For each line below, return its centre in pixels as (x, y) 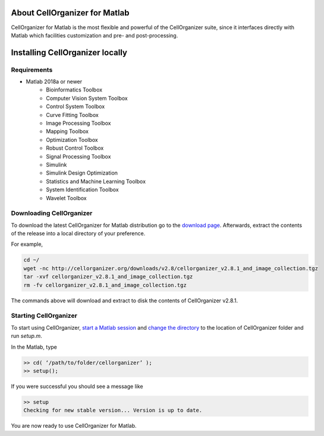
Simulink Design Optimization (82, 173)
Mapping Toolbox (67, 131)
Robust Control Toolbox (75, 148)
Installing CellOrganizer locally (69, 53)
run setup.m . (27, 336)
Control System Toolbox (76, 106)
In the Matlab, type (34, 347)
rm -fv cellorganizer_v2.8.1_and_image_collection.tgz (105, 285)
